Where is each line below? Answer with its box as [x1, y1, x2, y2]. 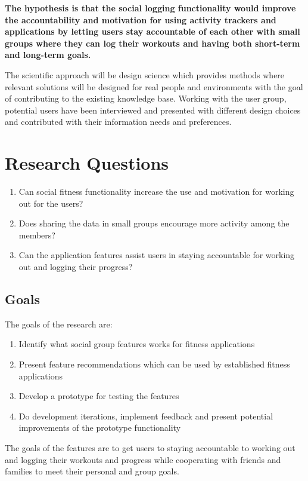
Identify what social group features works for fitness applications [18, 338, 255, 350]
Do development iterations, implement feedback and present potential [18, 409, 273, 422]
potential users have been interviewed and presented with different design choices [5, 103, 301, 116]
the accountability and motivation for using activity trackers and [5, 13, 276, 26]
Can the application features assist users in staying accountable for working [18, 249, 295, 261]
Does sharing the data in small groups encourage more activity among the [18, 217, 290, 229]
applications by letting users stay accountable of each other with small [5, 25, 300, 38]
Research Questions [5, 151, 169, 175]
